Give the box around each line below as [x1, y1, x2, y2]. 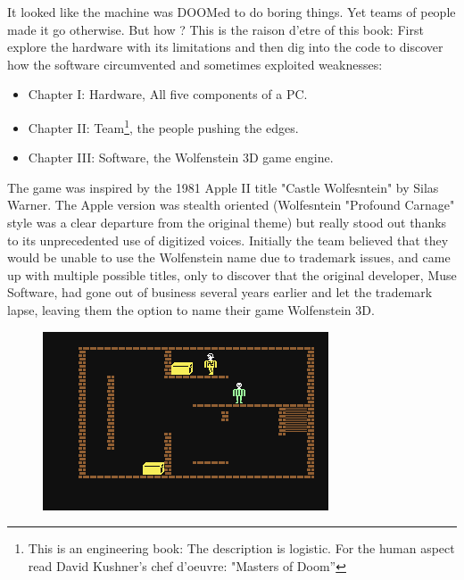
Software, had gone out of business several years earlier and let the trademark [7, 283, 433, 302]
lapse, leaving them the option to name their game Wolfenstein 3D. [7, 300, 375, 319]
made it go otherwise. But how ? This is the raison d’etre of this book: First [7, 20, 424, 38]
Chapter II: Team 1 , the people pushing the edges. [28, 115, 299, 137]
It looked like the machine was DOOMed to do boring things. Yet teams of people [7, 3, 456, 21]
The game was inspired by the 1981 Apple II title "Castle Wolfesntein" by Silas [7, 178, 439, 196]
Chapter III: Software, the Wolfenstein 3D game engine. [28, 148, 334, 167]
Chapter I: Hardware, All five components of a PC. [28, 85, 308, 104]
